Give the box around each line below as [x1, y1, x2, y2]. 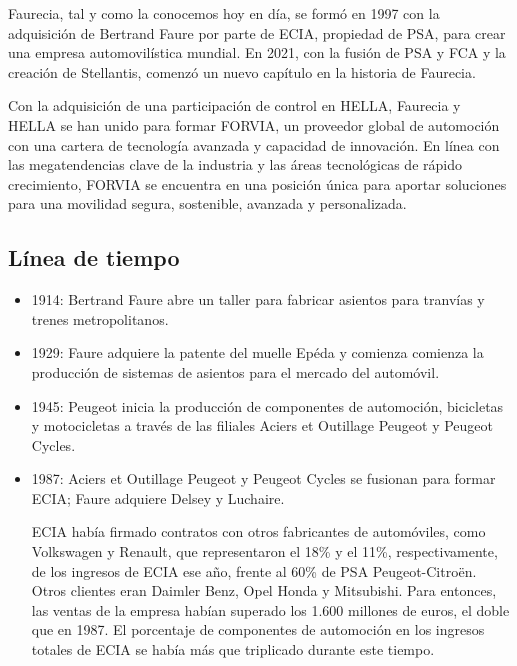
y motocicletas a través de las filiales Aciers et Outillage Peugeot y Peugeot [31, 415, 494, 436]
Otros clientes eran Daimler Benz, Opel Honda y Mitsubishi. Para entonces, [31, 580, 497, 601]
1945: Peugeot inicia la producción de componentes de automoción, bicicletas [31, 395, 504, 416]
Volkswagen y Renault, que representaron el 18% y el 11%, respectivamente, [31, 541, 498, 562]
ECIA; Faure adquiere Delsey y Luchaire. [31, 487, 285, 508]
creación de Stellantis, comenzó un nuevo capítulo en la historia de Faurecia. [8, 61, 476, 82]
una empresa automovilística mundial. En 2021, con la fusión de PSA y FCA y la [8, 42, 506, 63]
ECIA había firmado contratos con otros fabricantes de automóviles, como [31, 521, 486, 542]
